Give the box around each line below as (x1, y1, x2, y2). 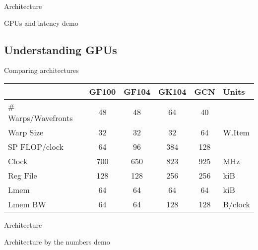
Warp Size (8, 126, 44, 138)
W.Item (223, 126, 250, 138)
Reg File (8, 169, 37, 181)
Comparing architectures (4, 65, 79, 75)
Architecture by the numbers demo (4, 236, 110, 247)
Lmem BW (8, 198, 46, 210)
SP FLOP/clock (8, 140, 64, 152)
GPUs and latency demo (4, 17, 78, 28)
